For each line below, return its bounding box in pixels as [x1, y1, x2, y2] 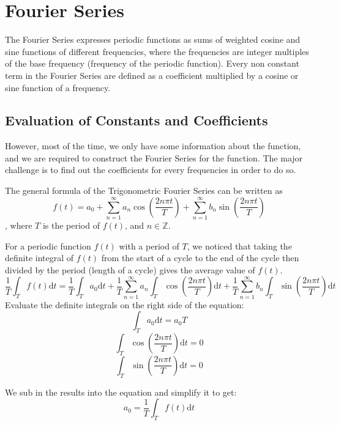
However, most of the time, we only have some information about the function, [5, 139, 301, 152]
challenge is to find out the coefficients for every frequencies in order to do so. [5, 163, 296, 176]
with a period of [119, 239, 179, 252]
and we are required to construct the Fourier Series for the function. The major [5, 151, 303, 164]
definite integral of [5, 251, 74, 264]
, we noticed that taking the [187, 239, 292, 252]
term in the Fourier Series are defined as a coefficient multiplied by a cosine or [5, 68, 299, 81]
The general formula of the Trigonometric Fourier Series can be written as [5, 184, 283, 197]
